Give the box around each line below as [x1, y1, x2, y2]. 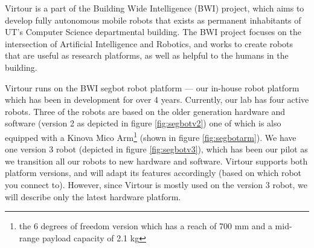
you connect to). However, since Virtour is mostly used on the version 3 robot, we [5, 178, 308, 191]
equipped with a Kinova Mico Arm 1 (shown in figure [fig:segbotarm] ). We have [5, 129, 296, 143]
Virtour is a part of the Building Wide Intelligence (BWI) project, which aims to [5, 2, 304, 14]
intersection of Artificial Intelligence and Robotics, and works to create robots [5, 37, 293, 50]
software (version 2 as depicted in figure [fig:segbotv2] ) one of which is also [5, 117, 281, 129]
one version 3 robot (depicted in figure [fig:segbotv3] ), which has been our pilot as [5, 143, 308, 155]
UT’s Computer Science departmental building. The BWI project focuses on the [5, 25, 301, 38]
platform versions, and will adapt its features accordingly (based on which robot [5, 166, 302, 179]
